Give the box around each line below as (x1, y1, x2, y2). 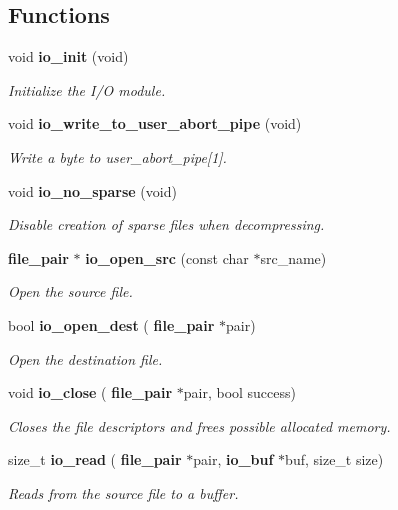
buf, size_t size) (285, 449, 384, 470)
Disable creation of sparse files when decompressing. (8, 214, 325, 235)
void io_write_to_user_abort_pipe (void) (8, 113, 302, 134)
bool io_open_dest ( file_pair (8, 314, 215, 335)
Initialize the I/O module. (8, 79, 166, 100)
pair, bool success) (183, 382, 296, 403)
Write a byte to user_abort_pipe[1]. (8, 146, 227, 167)
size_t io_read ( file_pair (8, 449, 182, 470)
